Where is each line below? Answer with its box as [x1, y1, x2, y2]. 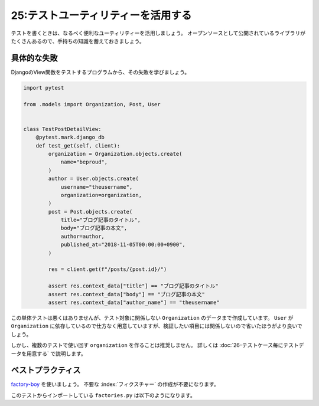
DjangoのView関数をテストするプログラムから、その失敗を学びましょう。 [11, 68, 190, 76]
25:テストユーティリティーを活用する [11, 9, 192, 22]
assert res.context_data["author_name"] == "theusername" [48, 299, 220, 306]
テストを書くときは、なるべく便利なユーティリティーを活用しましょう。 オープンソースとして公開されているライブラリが [11, 30, 306, 37]
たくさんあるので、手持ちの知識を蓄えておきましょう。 [11, 37, 145, 44]
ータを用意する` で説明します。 [11, 350, 87, 357]
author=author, [60, 233, 105, 240]
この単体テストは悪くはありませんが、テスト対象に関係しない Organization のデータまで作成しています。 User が [11, 314, 294, 321]
